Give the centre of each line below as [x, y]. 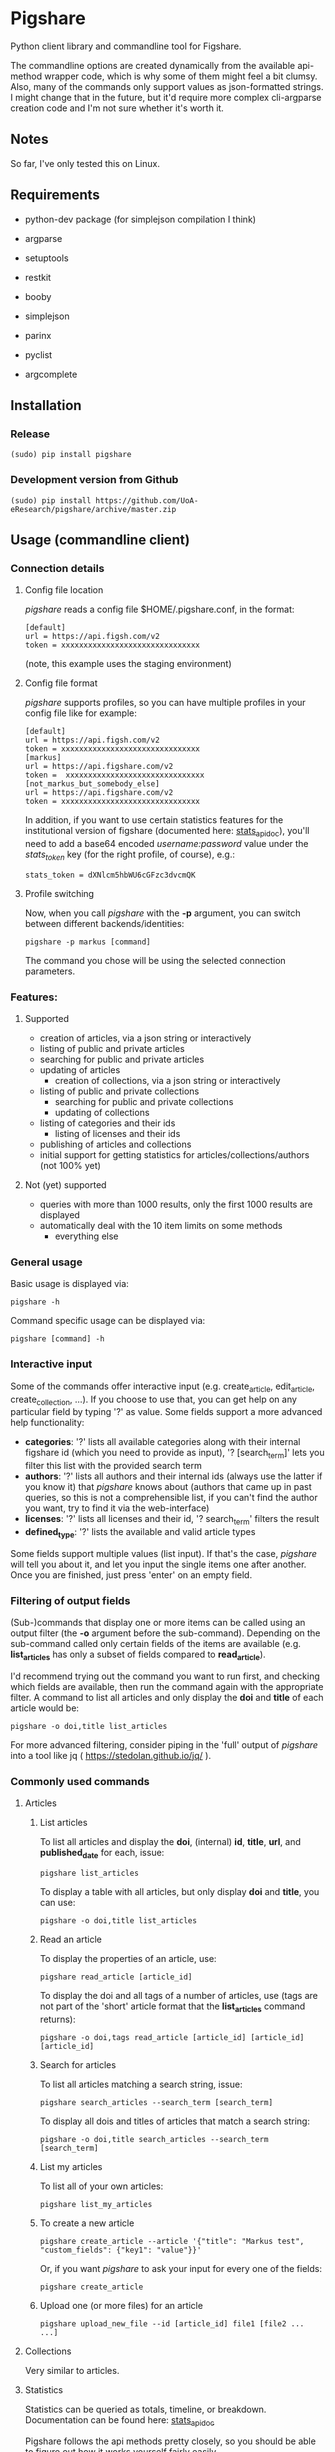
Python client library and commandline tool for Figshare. [126, 46]
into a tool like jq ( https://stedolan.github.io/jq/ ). [111, 1755]
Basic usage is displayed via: [70, 1284]
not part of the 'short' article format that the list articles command [172, 2007]
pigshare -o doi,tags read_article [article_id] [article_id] [172, 2037]
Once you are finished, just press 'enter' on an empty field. [131, 1574]
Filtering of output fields [70, 1600]
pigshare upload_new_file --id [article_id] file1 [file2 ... [172, 2323]
